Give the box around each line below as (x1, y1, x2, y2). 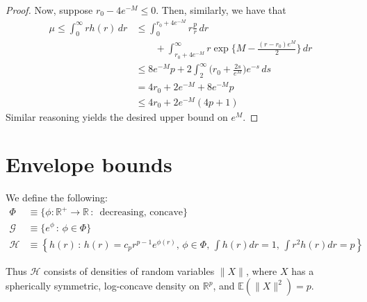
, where (245, 263, 277, 278)
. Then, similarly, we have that (156, 3, 286, 17)
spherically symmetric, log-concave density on (6, 278, 200, 293)
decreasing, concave (99, 208, 183, 218)
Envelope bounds (6, 150, 172, 178)
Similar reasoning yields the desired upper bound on (6, 109, 228, 124)
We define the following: (6, 190, 108, 205)
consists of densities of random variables (44, 263, 215, 278)
